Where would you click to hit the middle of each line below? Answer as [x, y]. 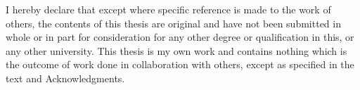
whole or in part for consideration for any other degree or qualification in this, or [180, 37]
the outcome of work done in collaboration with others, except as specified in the [180, 64]
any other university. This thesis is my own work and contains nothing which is [176, 50]
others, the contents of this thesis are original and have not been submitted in [173, 23]
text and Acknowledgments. [65, 78]
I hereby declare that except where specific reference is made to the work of [168, 9]
